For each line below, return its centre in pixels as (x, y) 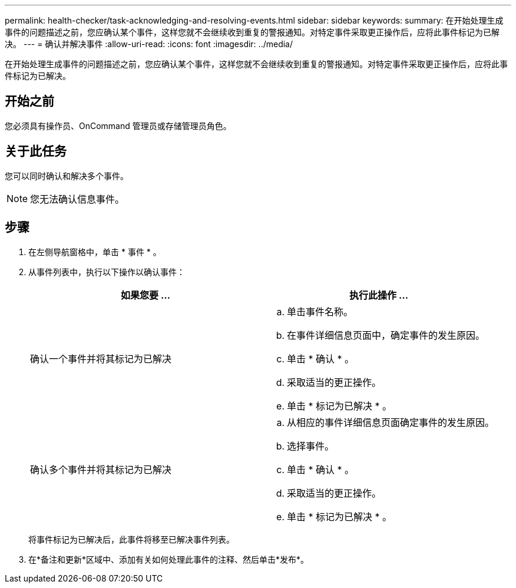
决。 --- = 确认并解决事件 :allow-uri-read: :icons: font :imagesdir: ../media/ (149, 44)
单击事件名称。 (320, 311)
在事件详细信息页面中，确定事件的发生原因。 (386, 335)
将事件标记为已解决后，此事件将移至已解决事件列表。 (131, 539)
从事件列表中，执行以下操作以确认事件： (107, 272)
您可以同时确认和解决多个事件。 (67, 176)
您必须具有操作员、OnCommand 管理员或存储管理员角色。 (118, 125)
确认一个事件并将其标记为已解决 (101, 359)
